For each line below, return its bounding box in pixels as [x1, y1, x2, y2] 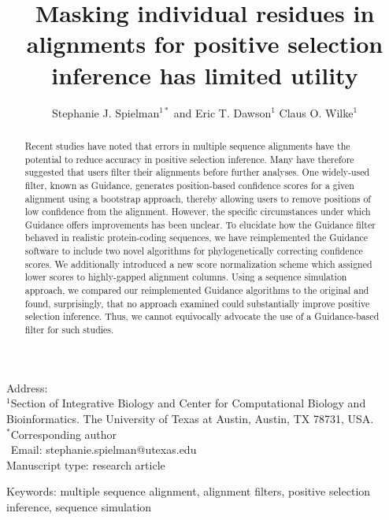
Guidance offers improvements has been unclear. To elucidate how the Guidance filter [24, 217, 376, 231]
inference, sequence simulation [6, 498, 152, 514]
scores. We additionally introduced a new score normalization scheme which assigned [24, 257, 372, 270]
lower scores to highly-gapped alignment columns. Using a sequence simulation [24, 270, 347, 284]
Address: [6, 379, 48, 396]
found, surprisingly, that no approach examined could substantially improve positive [24, 296, 370, 310]
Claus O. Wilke [279, 104, 354, 121]
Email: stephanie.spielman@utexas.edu [10, 441, 197, 458]
